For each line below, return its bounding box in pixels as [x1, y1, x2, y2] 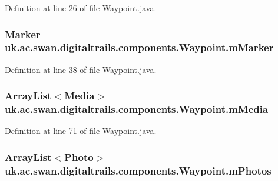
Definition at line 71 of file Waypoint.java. [5, 125, 157, 137]
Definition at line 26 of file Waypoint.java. [5, 2, 157, 14]
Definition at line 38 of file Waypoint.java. [5, 63, 157, 75]
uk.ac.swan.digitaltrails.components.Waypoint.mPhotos [5, 163, 272, 177]
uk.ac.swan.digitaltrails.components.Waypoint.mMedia [5, 102, 269, 116]
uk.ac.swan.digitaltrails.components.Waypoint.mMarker [5, 40, 274, 55]
